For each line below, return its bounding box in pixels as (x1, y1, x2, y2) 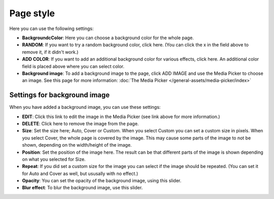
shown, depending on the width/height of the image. (22, 142, 132, 148)
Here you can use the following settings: (9, 25, 94, 32)
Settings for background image (9, 91, 110, 99)
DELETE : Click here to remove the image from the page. (22, 120, 139, 127)
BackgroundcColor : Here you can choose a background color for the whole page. (22, 35, 194, 41)
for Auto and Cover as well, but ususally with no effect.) (22, 170, 139, 177)
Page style (9, 8, 55, 19)
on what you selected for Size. (22, 156, 86, 162)
